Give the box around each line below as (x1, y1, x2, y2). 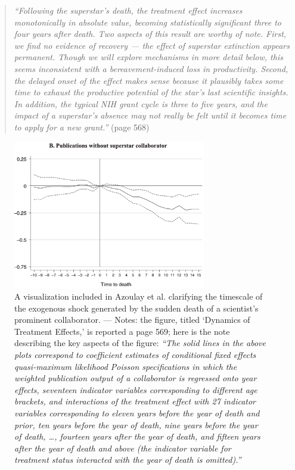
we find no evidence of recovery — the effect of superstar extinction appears (14, 39, 290, 51)
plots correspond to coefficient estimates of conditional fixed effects (14, 348, 256, 361)
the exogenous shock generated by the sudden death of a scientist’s (14, 301, 259, 314)
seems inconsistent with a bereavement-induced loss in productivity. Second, (14, 62, 288, 74)
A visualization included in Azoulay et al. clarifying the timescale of (14, 290, 263, 303)
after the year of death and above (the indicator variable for (14, 441, 231, 454)
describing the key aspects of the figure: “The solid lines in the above (14, 337, 266, 349)
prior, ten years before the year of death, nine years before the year (14, 418, 258, 431)
